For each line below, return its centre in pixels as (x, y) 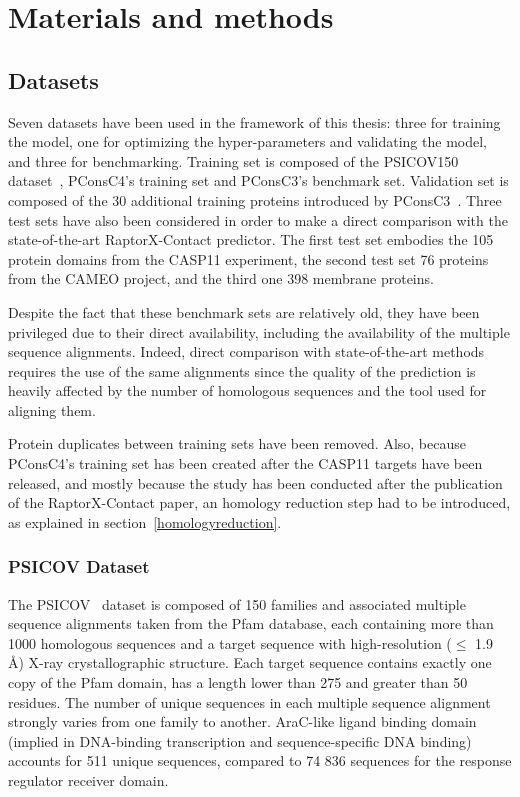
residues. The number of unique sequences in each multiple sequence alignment (249, 701)
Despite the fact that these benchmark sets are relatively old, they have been (244, 311)
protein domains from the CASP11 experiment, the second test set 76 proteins (248, 258)
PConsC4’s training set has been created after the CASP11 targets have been (245, 463)
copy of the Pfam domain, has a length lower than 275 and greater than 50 (238, 682)
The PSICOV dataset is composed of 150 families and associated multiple (237, 603)
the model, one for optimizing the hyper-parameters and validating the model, (247, 141)
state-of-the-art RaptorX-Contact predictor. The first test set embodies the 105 (251, 239)
